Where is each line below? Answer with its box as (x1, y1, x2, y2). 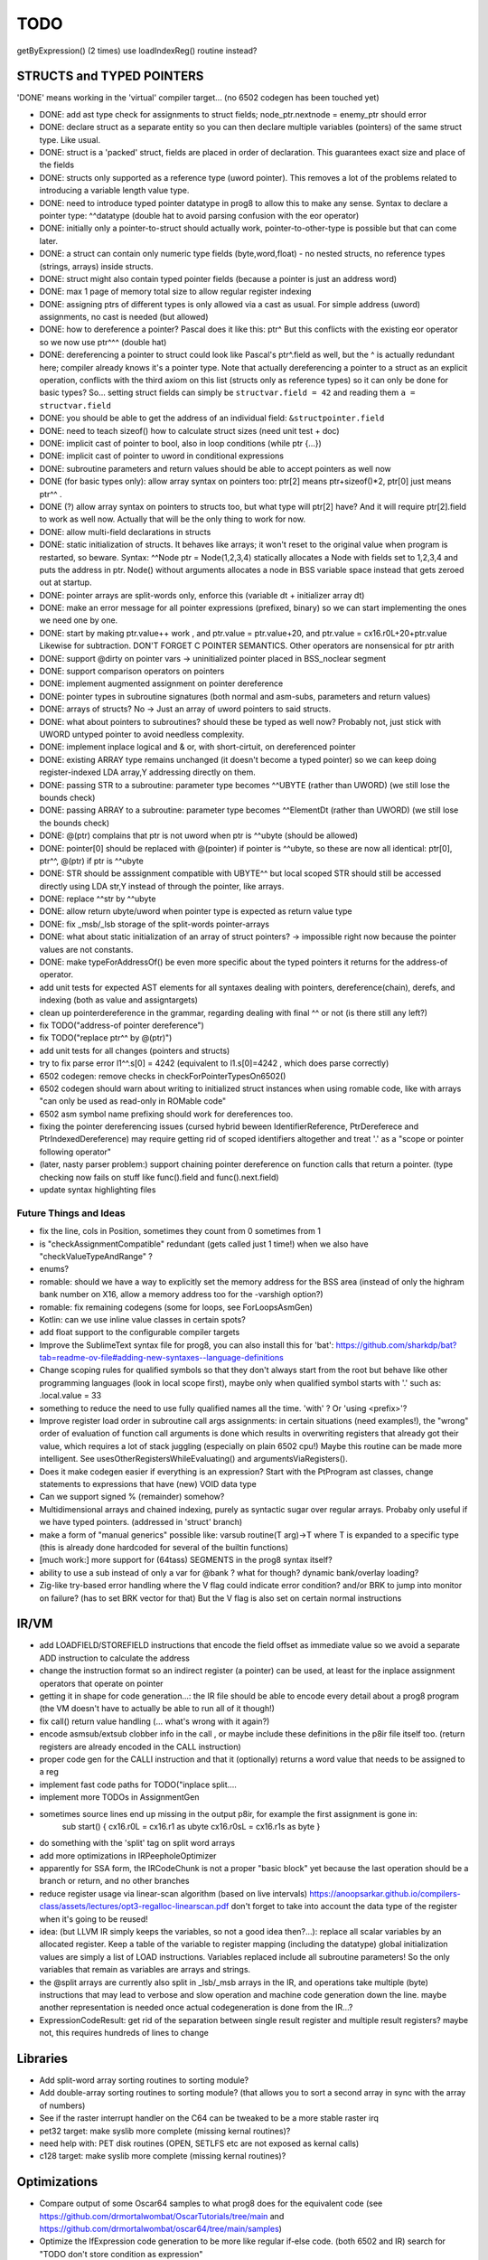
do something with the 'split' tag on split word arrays (39, 1838, 235, 1849)
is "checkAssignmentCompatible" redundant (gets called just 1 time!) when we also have (39, 1238, 370, 1249)
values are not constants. (39, 944, 134, 955)
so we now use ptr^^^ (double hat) (39, 336, 167, 347)
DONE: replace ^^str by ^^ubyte (39, 893, 156, 904)
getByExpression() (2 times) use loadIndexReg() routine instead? (16, 45, 258, 56)
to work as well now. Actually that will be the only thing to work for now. (39, 513, 306, 524)
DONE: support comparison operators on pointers (39, 665, 225, 677)
